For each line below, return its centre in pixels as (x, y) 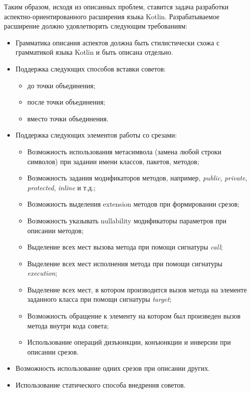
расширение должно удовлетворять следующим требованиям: (96, 26)
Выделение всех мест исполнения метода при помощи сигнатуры (125, 263)
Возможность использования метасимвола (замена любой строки (124, 151)
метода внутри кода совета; (68, 325)
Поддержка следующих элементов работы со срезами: (96, 135)
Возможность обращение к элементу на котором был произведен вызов (134, 316)
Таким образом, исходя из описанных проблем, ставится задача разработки (116, 6)
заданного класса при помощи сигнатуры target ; (99, 299)
